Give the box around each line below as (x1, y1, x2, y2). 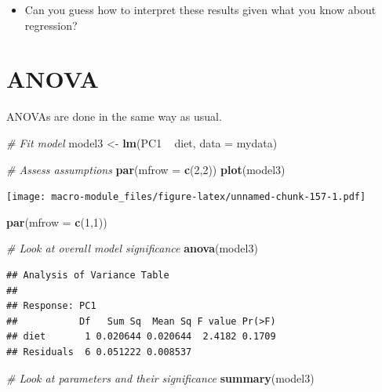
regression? (24, 16, 78, 33)
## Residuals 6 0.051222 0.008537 (6, 346, 192, 358)
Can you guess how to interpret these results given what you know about (24, 2, 377, 17)
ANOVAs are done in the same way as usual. (6, 108, 222, 125)
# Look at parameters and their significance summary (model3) (6, 369, 315, 386)
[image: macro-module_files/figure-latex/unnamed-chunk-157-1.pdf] (6, 191, 366, 203)
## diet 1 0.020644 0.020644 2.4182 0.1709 (6, 331, 276, 343)
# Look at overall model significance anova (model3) (6, 240, 258, 256)
